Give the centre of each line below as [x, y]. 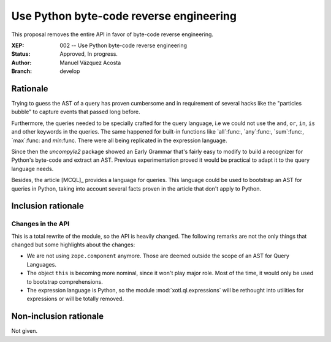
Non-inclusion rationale [58, 317]
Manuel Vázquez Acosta [90, 63]
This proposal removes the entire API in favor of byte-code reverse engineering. [112, 34]
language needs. [32, 169]
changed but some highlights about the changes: [73, 245]
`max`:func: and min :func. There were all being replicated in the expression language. [119, 140]
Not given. [25, 331]
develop [70, 71]
